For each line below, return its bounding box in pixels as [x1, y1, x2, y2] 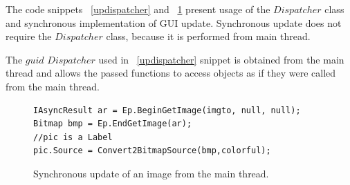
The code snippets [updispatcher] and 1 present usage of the [6, 2, 270, 16]
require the [6, 29, 52, 43]
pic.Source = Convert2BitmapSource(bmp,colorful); [33, 146, 271, 156]
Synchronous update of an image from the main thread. [33, 166, 269, 180]
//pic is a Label [33, 132, 113, 142]
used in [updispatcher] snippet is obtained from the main [98, 52, 344, 66]
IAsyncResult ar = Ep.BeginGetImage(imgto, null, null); [33, 105, 301, 115]
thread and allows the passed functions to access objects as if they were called [6, 66, 336, 80]
